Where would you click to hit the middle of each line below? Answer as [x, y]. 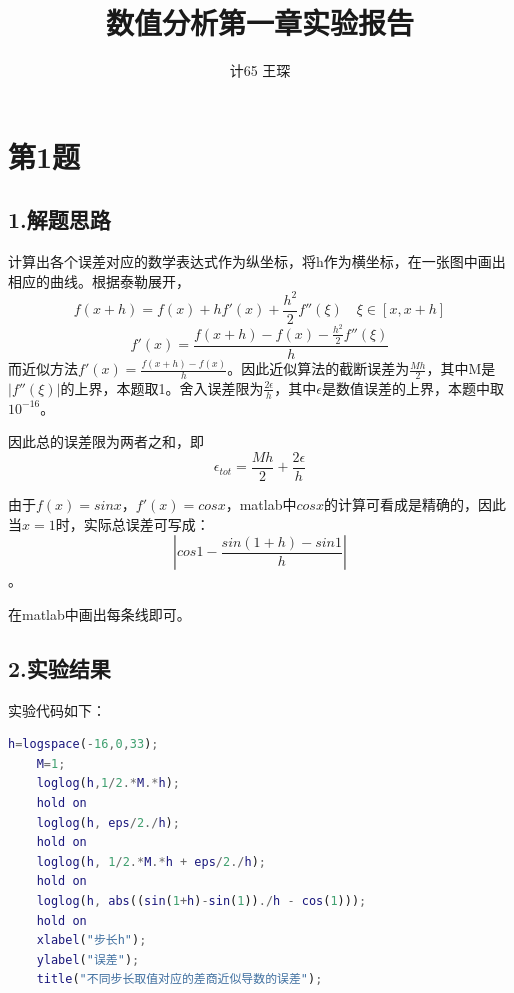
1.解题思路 [59, 219]
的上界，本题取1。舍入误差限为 [162, 387]
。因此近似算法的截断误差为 [318, 368]
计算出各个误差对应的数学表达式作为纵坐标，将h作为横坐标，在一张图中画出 [257, 261]
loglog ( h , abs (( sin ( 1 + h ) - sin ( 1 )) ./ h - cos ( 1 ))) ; [201, 900]
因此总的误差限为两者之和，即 [106, 441]
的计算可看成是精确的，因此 [414, 504]
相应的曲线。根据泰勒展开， [99, 280]
